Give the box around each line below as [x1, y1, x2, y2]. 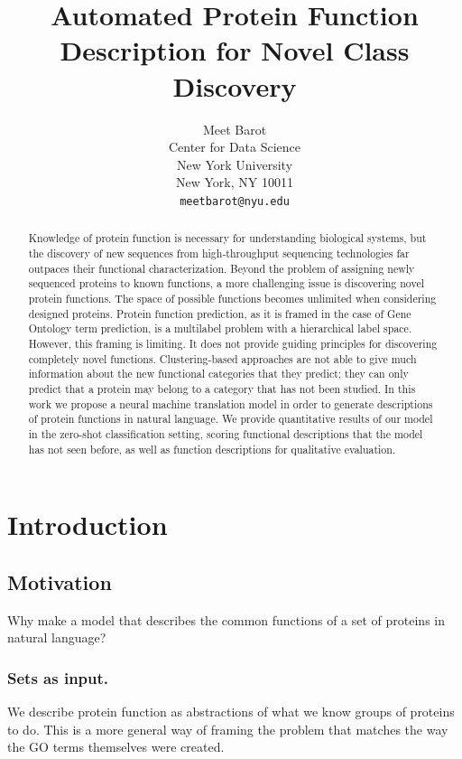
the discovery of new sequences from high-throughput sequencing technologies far [28, 245, 410, 260]
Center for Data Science [168, 137, 301, 156]
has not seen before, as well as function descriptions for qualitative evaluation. [28, 441, 396, 456]
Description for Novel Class [60, 32, 410, 69]
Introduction [7, 506, 168, 543]
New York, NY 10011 [176, 173, 293, 192]
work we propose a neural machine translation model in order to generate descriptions [28, 396, 433, 411]
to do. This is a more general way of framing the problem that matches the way [7, 719, 448, 738]
